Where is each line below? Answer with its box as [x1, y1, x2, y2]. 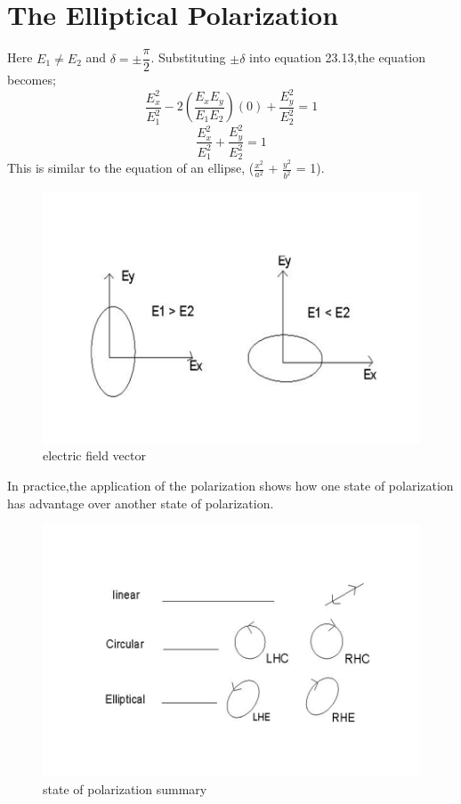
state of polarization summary [43, 779, 207, 798]
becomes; [7, 70, 56, 89]
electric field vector [43, 446, 146, 465]
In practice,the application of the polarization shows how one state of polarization [7, 476, 454, 495]
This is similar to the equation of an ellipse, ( [7, 158, 255, 177]
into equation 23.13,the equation [249, 48, 426, 67]
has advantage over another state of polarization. [7, 493, 274, 512]
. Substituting [150, 48, 226, 67]
